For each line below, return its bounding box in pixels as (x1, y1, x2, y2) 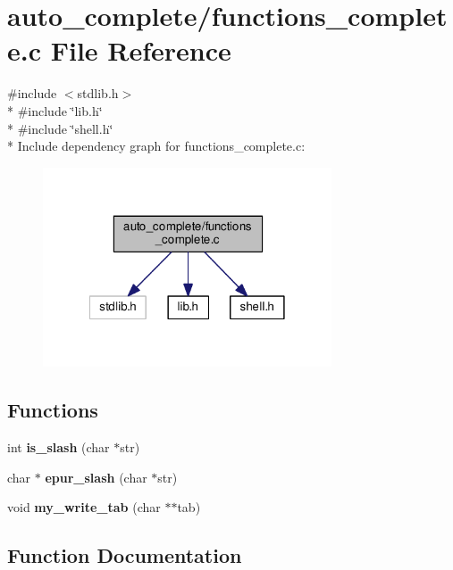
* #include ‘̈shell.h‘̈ (7, 119, 113, 137)
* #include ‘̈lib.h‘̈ (7, 101, 103, 120)
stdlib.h (77, 84, 119, 103)
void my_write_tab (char (7, 498, 161, 516)
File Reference (50, 32, 231, 69)
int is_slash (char (7, 438, 110, 457)
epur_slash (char (45, 467, 147, 486)
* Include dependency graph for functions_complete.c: (7, 136, 306, 155)
